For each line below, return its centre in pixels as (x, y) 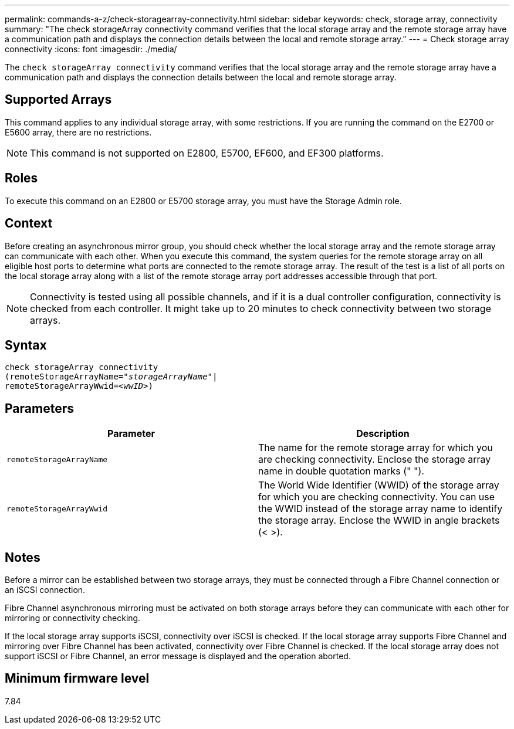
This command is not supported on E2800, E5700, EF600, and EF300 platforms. (207, 153)
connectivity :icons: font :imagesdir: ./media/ (91, 49)
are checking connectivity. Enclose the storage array (375, 460)
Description (383, 434)
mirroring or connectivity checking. (73, 618)
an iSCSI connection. (45, 590)
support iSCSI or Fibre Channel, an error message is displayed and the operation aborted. (178, 656)
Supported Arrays (58, 100)
